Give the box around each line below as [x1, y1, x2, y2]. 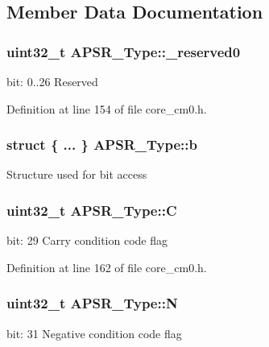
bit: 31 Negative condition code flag [6, 324, 182, 341]
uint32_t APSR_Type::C [6, 200, 177, 220]
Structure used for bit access [6, 166, 147, 183]
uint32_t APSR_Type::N [6, 293, 178, 313]
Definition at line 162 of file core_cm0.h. [6, 258, 207, 275]
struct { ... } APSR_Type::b [6, 134, 197, 155]
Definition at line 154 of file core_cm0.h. [6, 100, 207, 117]
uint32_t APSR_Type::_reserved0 [6, 41, 241, 61]
